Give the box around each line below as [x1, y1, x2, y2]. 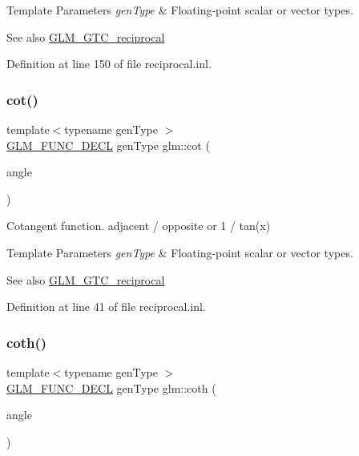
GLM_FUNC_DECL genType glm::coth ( [6, 379, 216, 396]
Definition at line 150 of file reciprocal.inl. [6, 55, 212, 72]
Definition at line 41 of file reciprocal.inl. [6, 298, 206, 315]
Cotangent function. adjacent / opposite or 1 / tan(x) [6, 217, 271, 234]
